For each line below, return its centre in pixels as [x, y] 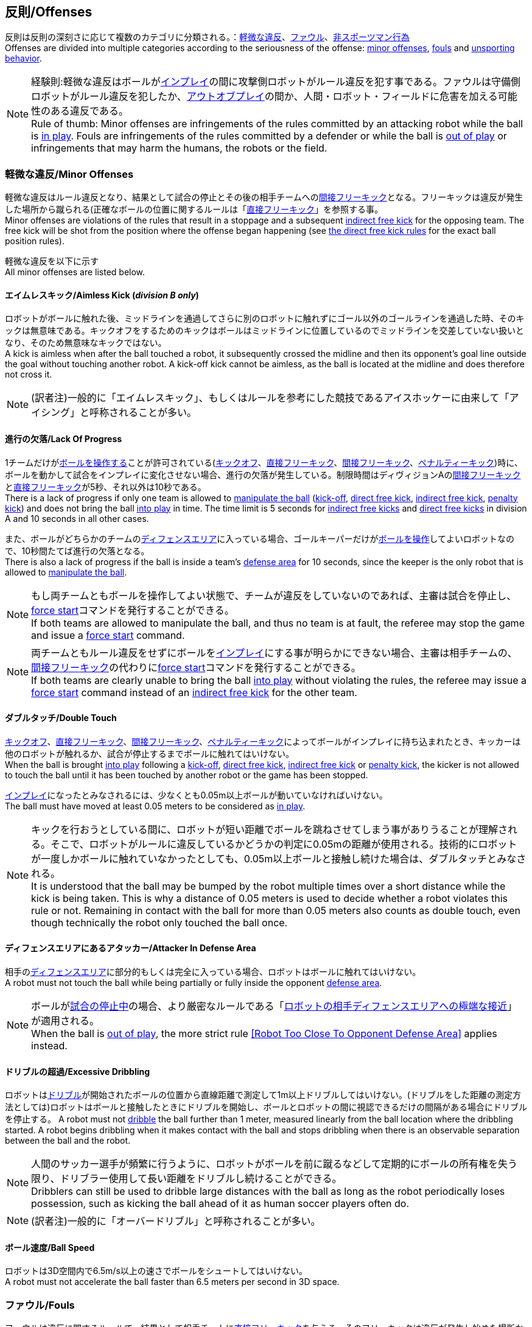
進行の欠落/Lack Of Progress [64, 439]
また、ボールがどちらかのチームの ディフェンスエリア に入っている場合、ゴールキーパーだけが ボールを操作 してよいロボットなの [260, 538]
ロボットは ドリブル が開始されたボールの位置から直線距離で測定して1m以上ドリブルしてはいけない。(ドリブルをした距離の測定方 [263, 1095]
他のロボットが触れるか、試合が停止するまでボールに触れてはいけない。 [150, 753]
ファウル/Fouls [40, 1305]
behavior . [23, 58]
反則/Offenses [49, 12]
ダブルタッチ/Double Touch [61, 718]
